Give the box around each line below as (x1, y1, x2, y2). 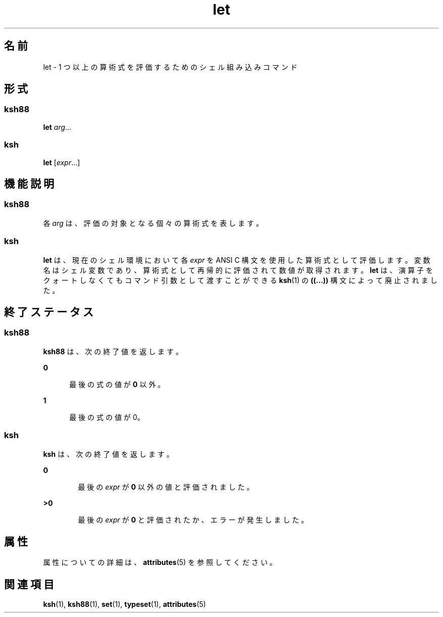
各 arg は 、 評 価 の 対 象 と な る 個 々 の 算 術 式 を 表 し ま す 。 (43, 218, 263, 227)
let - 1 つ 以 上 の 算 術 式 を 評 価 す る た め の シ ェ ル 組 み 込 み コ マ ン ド (43, 62, 297, 71)
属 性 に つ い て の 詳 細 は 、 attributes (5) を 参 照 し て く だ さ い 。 (43, 558, 277, 567)
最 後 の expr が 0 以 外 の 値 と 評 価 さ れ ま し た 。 (78, 482, 254, 491)
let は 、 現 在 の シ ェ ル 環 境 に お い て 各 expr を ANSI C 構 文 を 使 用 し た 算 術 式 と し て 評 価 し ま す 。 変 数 (43, 255, 430, 264)
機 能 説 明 (4, 177, 54, 190)
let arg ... (43, 122, 71, 131)
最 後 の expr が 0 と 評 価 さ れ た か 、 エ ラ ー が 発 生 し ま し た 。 (78, 515, 308, 524)
